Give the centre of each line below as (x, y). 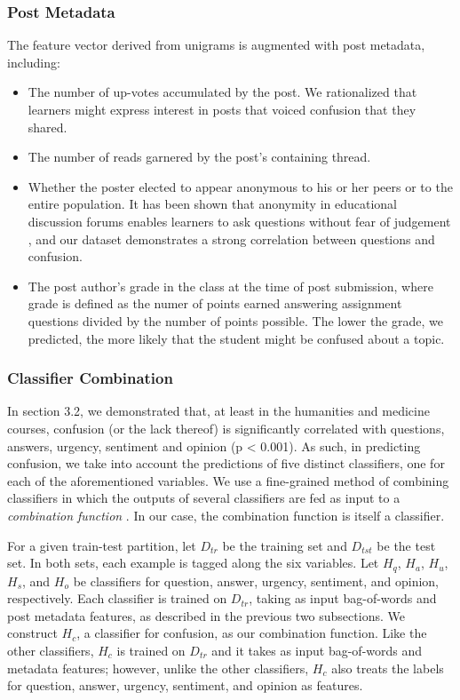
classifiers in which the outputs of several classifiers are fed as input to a (204, 498)
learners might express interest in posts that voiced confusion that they (222, 109)
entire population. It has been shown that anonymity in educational (212, 204)
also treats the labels (388, 668)
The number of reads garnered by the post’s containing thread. (199, 157)
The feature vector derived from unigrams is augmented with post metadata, (216, 45)
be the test (406, 545)
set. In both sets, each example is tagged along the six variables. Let (193, 563)
